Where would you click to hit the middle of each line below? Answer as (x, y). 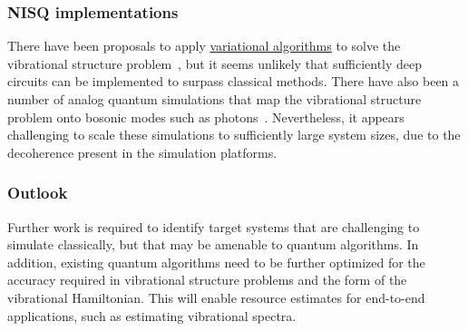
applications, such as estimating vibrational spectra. (152, 315)
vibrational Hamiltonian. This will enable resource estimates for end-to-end (216, 297)
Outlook (38, 193)
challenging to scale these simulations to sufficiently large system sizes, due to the (234, 135)
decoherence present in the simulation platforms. (142, 152)
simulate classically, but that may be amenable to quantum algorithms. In (213, 244)
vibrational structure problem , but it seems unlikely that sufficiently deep (215, 63)
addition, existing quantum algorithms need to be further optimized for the (216, 262)
